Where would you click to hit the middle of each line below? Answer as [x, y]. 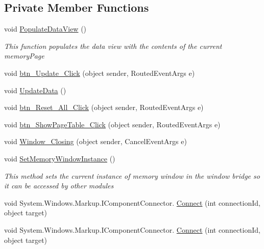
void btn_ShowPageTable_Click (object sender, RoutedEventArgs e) [112, 124]
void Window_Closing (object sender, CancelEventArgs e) [95, 141]
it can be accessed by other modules [59, 186]
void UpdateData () [35, 90]
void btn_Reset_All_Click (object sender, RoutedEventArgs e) [104, 107]
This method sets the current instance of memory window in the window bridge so [132, 175]
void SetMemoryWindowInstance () [60, 158]
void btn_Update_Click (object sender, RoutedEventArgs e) [100, 73]
